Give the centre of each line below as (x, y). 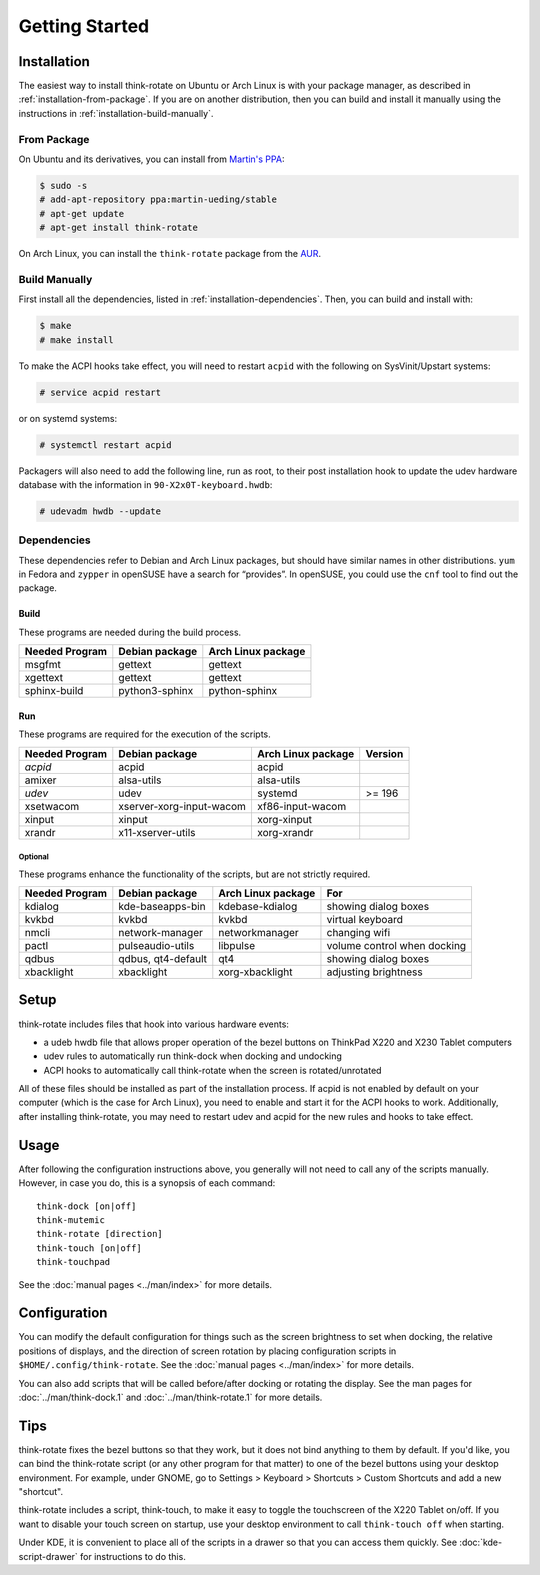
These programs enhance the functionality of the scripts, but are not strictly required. (194, 874)
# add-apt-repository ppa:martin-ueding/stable (158, 199)
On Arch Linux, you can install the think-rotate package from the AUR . (170, 254)
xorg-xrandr (285, 832)
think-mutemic (70, 1219)
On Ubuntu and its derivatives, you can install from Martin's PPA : (151, 159)
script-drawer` (48, 1556)
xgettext (44, 678)
